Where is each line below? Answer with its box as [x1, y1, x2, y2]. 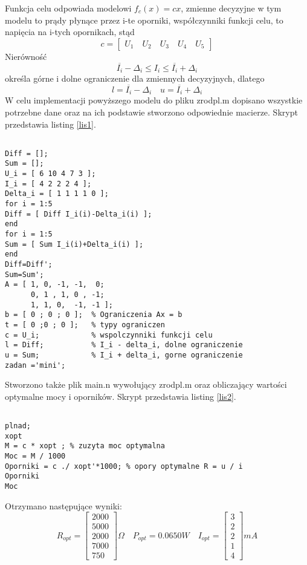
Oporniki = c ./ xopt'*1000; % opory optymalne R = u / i [5, 462, 243, 471]
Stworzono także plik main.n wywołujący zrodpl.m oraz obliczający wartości [5, 378, 287, 391]
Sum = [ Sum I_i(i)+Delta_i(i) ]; [5, 240, 144, 249]
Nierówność [5, 50, 47, 62]
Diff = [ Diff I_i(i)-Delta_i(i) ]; [5, 209, 152, 218]
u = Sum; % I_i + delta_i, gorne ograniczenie [5, 350, 243, 359]
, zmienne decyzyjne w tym [181, 2, 282, 14]
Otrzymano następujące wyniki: [5, 499, 122, 512]
